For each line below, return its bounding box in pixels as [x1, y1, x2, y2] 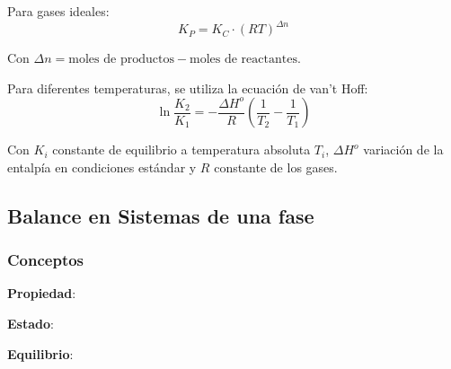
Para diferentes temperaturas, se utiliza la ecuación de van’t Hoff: [7, 78, 368, 97]
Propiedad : [7, 284, 76, 303]
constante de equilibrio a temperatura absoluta [52, 140, 311, 159]
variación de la [363, 140, 444, 159]
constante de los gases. [214, 157, 338, 176]
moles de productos [68, 53, 174, 66]
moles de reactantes [190, 53, 297, 66]
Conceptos [7, 249, 84, 271]
